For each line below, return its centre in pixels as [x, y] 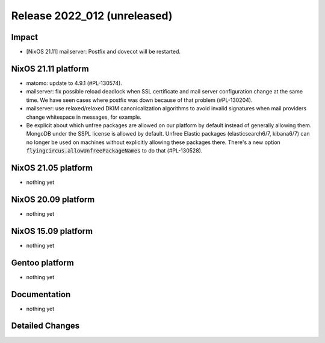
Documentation [41, 294]
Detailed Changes [45, 326]
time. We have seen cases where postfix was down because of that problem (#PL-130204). [139, 100]
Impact [25, 37]
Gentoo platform [43, 263]
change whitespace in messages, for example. [84, 117]
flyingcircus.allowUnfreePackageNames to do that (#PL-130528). [114, 151]
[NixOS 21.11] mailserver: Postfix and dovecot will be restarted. [103, 52]
